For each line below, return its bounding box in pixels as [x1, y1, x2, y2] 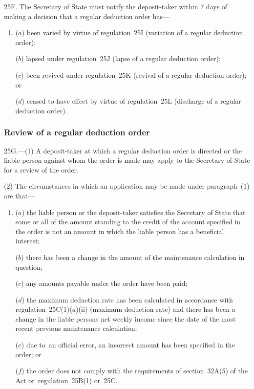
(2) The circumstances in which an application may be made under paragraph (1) [4, 181, 250, 191]
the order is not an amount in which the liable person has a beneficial [15, 226, 224, 236]
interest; [15, 236, 40, 246]
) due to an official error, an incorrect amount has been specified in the [21, 340, 235, 350]
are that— [4, 190, 35, 200]
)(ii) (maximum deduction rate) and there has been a [76, 304, 235, 314]
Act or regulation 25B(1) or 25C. [15, 375, 118, 385]
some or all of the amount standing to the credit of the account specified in [15, 216, 241, 227]
